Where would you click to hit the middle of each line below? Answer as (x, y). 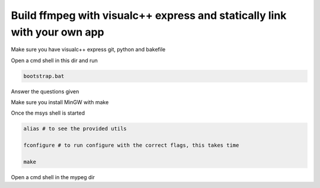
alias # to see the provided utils (75, 129)
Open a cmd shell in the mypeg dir (53, 177)
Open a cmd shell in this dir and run (54, 60)
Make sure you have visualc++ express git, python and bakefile (88, 50)
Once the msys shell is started (48, 113)
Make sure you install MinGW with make (60, 102)
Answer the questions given (45, 91)
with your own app (57, 32)
